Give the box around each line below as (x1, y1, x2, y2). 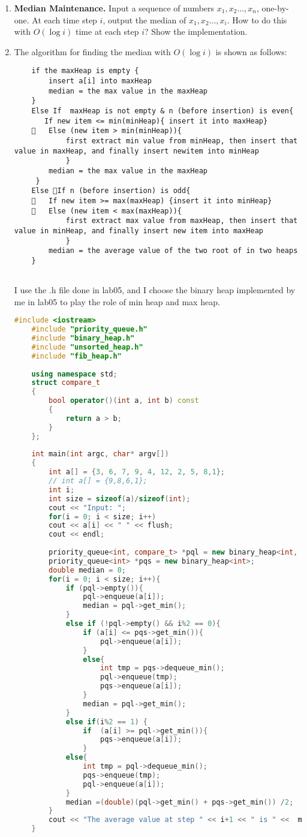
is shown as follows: (215, 45, 287, 58)
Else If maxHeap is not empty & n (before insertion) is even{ (31, 107, 294, 115)
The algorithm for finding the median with (14, 45, 171, 58)
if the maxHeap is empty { (31, 67, 139, 76)
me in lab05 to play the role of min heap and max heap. (14, 295, 220, 308)
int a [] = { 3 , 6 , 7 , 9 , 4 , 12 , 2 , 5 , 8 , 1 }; (49, 468, 225, 477)
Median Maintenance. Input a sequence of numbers (14, 2, 215, 14)
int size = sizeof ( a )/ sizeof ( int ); (49, 494, 191, 503)
